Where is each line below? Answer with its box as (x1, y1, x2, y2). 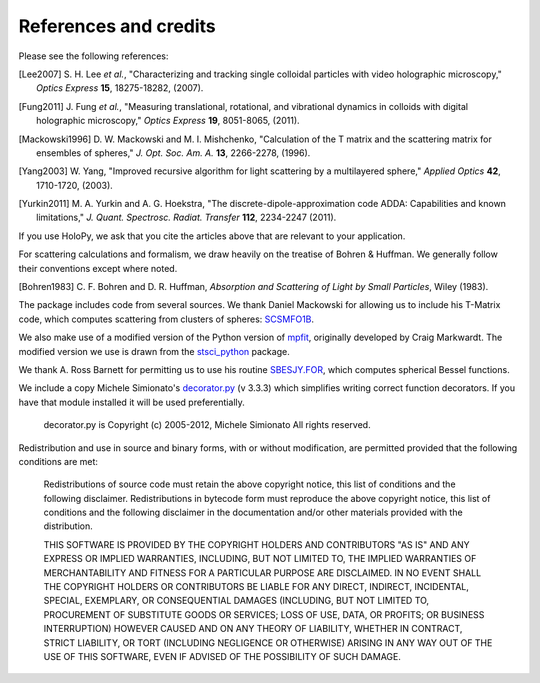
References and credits (18, 15, 217, 37)
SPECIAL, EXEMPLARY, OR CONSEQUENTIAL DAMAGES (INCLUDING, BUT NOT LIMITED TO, (43, 595, 430, 607)
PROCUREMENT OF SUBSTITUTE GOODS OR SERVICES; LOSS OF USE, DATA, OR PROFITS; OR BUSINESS (43, 608, 485, 620)
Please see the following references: (18, 50, 169, 62)
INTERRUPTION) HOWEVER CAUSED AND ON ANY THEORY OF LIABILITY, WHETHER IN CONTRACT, (43, 623, 463, 635)
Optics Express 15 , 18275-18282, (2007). (36, 82, 204, 94)
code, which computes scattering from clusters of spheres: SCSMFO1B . (18, 313, 315, 325)
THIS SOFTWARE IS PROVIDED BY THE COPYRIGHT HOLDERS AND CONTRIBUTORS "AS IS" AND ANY (43, 538, 470, 550)
